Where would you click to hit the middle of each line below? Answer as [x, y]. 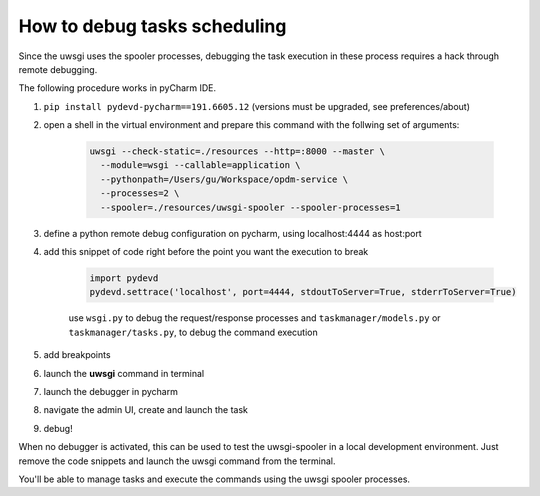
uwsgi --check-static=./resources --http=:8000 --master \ [237, 151]
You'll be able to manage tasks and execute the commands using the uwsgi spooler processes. [214, 479]
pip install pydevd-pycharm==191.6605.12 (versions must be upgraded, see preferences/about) [256, 106]
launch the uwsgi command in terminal [124, 373]
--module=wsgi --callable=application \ [200, 165]
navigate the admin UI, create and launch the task [146, 410]
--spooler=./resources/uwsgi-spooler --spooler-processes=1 [250, 207]
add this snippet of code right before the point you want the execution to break [206, 252]
